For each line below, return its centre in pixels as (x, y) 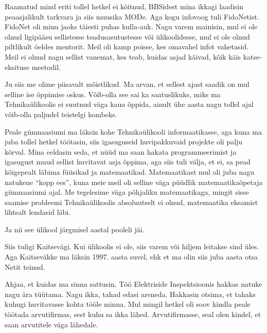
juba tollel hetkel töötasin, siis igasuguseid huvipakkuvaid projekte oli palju (124, 142)
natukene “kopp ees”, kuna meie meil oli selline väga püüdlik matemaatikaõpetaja (134, 182)
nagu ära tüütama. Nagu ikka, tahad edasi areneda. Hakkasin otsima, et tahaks (130, 294)
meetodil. (46, 67)
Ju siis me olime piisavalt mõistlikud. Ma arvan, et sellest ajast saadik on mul (127, 84)
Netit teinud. (25, 266)
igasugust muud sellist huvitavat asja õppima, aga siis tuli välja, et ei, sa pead (128, 162)
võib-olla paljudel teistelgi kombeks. (61, 114)
